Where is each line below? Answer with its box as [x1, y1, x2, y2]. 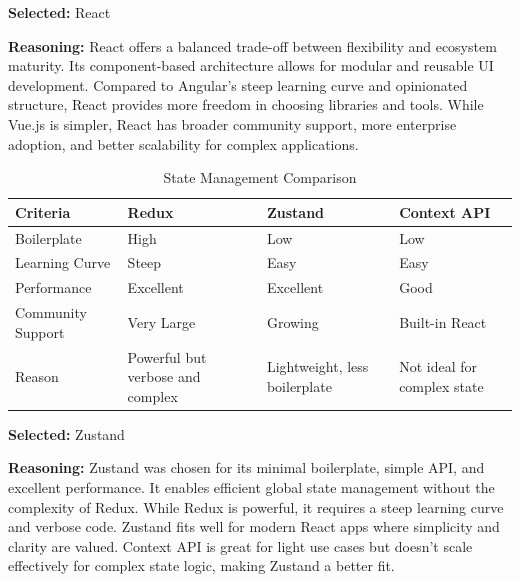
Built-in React [399, 311, 487, 332]
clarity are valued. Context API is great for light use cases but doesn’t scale [8, 535, 473, 556]
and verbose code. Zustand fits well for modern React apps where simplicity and [8, 516, 500, 537]
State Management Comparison [163, 167, 357, 188]
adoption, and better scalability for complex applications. [8, 133, 359, 154]
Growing [266, 311, 319, 332]
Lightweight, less [266, 356, 369, 377]
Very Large [127, 311, 196, 332]
